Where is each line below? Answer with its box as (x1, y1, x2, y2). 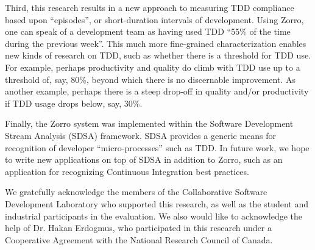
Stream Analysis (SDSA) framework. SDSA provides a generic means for (5, 129, 277, 141)
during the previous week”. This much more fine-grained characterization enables (5, 37, 306, 49)
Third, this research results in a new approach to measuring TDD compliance (5, 1, 294, 13)
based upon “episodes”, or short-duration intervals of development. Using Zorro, (5, 13, 304, 26)
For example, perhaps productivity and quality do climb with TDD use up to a (5, 60, 300, 73)
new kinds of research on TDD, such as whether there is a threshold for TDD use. (5, 49, 311, 62)
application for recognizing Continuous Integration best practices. (5, 165, 249, 177)
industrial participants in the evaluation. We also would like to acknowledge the (5, 209, 302, 222)
